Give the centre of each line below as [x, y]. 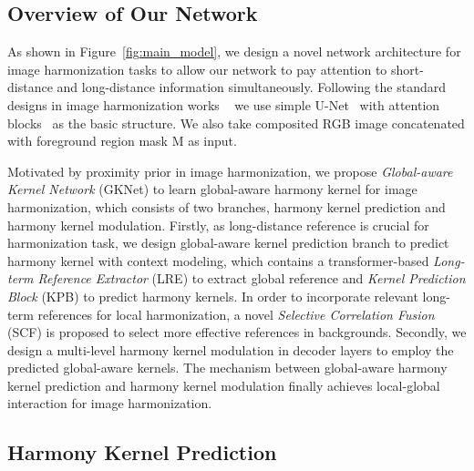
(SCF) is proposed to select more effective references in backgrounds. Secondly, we [237, 332]
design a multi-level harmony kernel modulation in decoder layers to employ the [231, 349]
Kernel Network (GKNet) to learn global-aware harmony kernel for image [212, 189]
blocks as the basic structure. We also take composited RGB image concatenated [236, 123]
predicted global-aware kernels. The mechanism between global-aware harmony [227, 368]
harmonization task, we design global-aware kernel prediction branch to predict [228, 243]
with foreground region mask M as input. [122, 141]
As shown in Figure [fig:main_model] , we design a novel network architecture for [234, 51]
